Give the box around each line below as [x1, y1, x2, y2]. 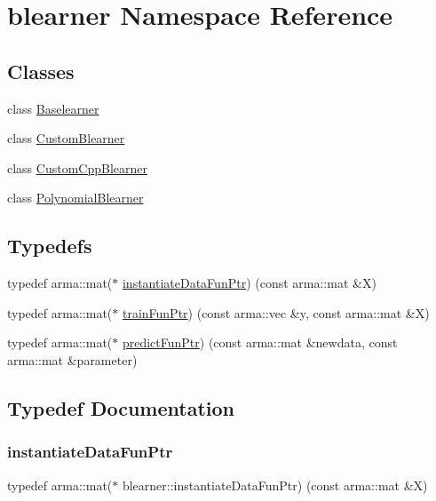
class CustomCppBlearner [7, 158, 147, 177]
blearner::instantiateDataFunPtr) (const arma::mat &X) [122, 475, 428, 494]
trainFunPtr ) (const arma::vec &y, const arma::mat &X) [122, 303, 430, 322]
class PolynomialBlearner [7, 188, 144, 207]
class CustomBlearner [7, 129, 125, 147]
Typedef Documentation [7, 394, 234, 421]
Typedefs [7, 232, 92, 259]
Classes [7, 57, 75, 84]
